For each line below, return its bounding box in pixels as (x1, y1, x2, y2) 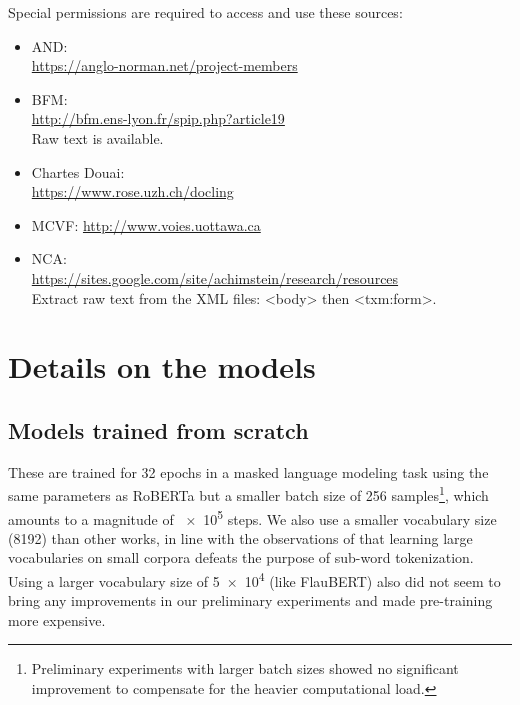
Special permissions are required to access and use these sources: (8, 2, 403, 22)
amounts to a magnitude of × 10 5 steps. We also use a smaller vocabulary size (8, 505, 497, 529)
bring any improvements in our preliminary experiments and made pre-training (8, 590, 493, 611)
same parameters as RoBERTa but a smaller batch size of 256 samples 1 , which (8, 482, 489, 505)
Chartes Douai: (31, 161, 125, 182)
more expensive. (8, 609, 106, 630)
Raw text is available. (31, 127, 164, 148)
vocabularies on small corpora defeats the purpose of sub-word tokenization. (8, 547, 474, 568)
